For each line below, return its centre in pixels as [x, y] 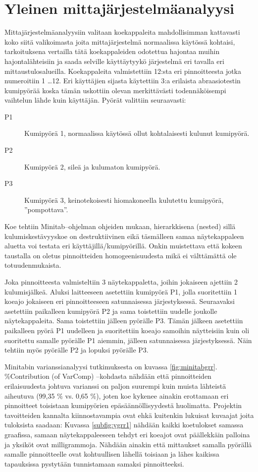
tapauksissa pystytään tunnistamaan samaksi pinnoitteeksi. [94, 463]
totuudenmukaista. [33, 265]
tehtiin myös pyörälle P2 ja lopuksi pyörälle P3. [77, 350]
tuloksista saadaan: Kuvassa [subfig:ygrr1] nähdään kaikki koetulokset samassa [124, 425]
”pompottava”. [46, 209]
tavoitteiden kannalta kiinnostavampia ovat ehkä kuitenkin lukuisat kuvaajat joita [129, 415]
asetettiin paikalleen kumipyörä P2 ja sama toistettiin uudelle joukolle [111, 311]
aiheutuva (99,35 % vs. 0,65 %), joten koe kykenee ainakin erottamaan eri [117, 395]
